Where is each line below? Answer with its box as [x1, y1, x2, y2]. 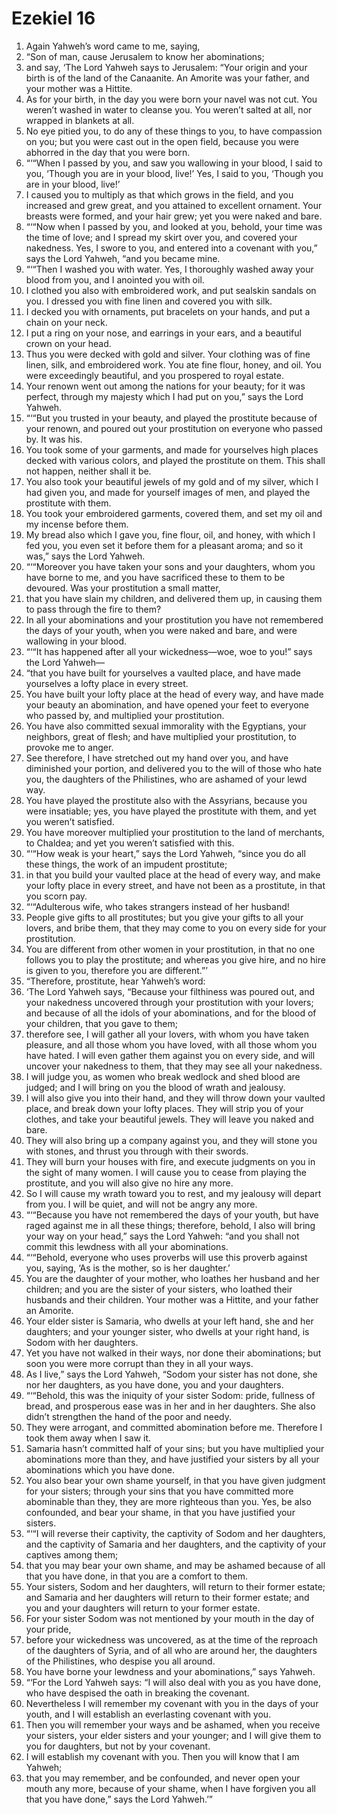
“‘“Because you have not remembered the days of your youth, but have [25, 1208, 319, 1221]
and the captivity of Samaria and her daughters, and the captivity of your [25, 1538, 327, 1550]
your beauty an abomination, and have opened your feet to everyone [25, 698, 310, 711]
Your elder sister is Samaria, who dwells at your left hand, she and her [25, 1315, 314, 1327]
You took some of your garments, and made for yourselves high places [25, 443, 319, 456]
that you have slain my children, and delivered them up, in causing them [25, 592, 323, 604]
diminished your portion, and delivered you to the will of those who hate [25, 762, 323, 774]
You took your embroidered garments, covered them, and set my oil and [25, 507, 323, 519]
